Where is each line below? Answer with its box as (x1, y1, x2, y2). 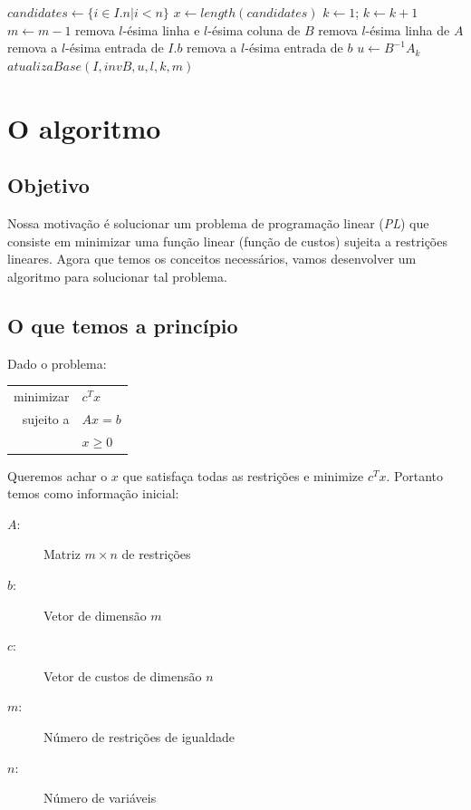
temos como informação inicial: (7, 484, 179, 503)
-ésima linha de (365, 20, 450, 39)
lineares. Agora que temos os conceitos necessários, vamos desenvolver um (7, 249, 417, 268)
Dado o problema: (7, 353, 107, 372)
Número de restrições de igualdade (43, 728, 235, 746)
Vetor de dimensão (43, 605, 147, 624)
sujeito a (22, 409, 70, 428)
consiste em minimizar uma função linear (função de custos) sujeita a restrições (7, 231, 447, 250)
